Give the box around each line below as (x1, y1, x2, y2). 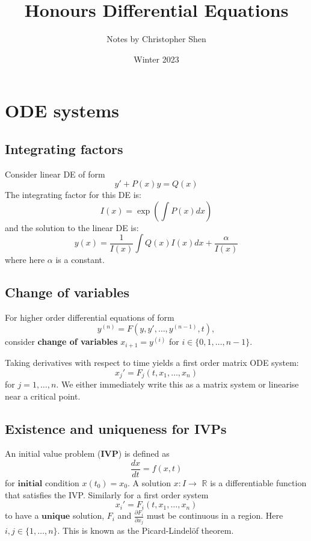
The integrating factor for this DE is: (5, 188, 142, 201)
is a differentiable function (210, 477, 307, 489)
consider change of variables (5, 335, 118, 348)
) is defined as (118, 447, 170, 460)
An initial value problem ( (5, 447, 101, 460)
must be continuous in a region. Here (147, 509, 283, 522)
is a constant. (55, 253, 105, 266)
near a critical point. (5, 389, 81, 402)
